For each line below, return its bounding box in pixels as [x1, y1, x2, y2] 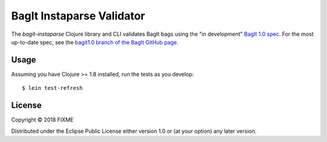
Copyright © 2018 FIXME [11, 116, 74, 124]
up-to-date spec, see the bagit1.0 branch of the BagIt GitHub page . [11, 38, 179, 46]
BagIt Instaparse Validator [11, 9, 145, 22]
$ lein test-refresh [22, 85, 83, 92]
